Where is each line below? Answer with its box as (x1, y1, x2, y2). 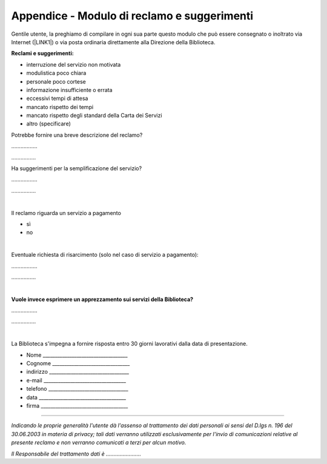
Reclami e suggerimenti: (11, 50, 74, 57)
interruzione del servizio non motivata (26, 61, 121, 68)
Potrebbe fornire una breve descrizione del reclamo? (11, 131, 143, 139)
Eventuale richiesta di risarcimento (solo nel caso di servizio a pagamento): (11, 251, 199, 259)
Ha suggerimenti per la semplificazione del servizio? (11, 165, 142, 172)
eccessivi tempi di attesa (26, 94, 88, 102)
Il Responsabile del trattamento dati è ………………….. (11, 450, 142, 457)
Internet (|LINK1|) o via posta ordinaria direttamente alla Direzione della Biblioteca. (11, 38, 216, 45)
